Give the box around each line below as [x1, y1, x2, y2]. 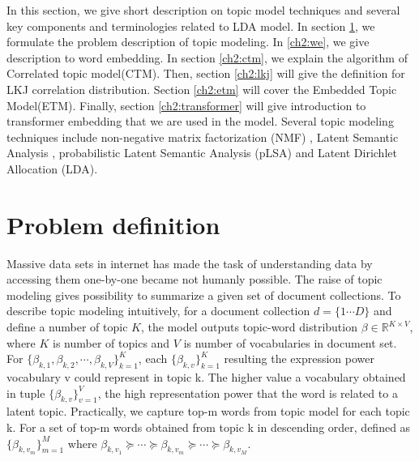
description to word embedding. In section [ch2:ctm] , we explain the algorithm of [6, 49, 408, 66]
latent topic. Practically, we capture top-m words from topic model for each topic [6, 403, 410, 420]
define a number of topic [6, 318, 128, 335]
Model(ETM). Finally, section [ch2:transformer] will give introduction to [6, 96, 366, 113]
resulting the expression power [224, 350, 374, 367]
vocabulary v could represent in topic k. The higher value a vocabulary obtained [6, 369, 406, 386]
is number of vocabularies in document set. [183, 334, 397, 351]
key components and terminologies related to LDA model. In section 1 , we [6, 17, 375, 34]
